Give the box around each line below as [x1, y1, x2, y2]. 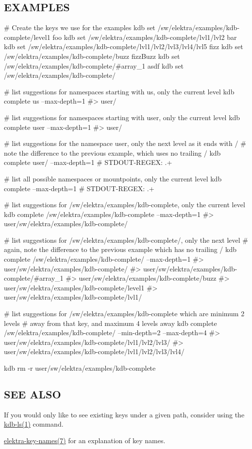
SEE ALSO [4, 387, 61, 401]
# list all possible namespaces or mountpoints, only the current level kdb [4, 173, 222, 183]
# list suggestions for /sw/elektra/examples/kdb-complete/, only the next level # [4, 234, 248, 245]
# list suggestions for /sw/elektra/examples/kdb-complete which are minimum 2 [4, 308, 245, 319]
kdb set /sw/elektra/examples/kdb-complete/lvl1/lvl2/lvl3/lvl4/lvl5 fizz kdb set [4, 41, 243, 52]
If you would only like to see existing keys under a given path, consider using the [4, 409, 245, 419]
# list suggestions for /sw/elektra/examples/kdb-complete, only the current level [4, 199, 245, 210]
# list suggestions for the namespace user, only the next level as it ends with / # [4, 138, 246, 148]
